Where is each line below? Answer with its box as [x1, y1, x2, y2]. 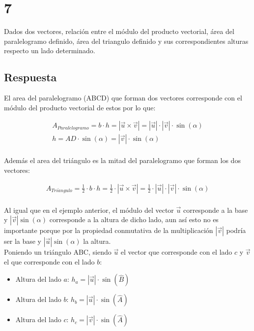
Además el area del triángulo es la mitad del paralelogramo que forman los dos [4, 155, 241, 165]
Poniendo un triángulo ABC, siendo [4, 247, 112, 257]
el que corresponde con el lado [4, 256, 95, 266]
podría [226, 225, 246, 235]
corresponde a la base [183, 204, 248, 215]
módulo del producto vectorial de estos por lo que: [4, 102, 156, 112]
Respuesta [4, 69, 57, 85]
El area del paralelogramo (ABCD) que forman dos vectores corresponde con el [4, 93, 242, 103]
